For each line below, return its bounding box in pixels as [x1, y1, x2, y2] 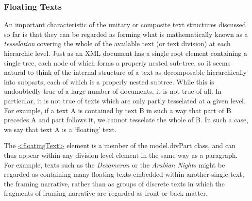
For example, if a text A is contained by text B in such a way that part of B [4, 105, 231, 115]
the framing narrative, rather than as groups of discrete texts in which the [4, 178, 225, 188]
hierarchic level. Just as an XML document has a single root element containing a [4, 48, 247, 58]
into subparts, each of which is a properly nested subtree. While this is [4, 76, 214, 86]
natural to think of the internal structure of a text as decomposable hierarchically [4, 67, 247, 77]
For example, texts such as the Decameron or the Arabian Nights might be [4, 159, 225, 169]
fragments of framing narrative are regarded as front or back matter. [4, 188, 208, 198]
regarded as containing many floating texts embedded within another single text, [4, 169, 244, 179]
